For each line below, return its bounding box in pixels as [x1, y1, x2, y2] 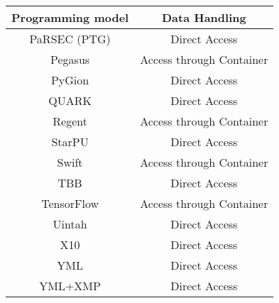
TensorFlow [41, 195, 99, 211]
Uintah [53, 216, 87, 232]
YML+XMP [39, 277, 101, 294]
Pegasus [50, 51, 90, 67]
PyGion [50, 72, 89, 88]
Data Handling [161, 9, 246, 26]
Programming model [11, 9, 129, 26]
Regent [53, 113, 87, 129]
